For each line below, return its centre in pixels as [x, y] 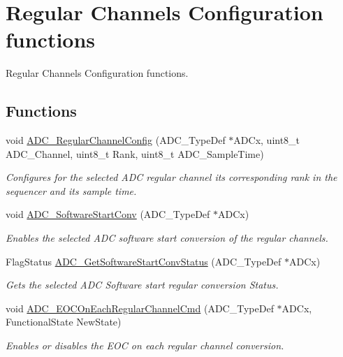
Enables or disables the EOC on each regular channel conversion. [145, 345]
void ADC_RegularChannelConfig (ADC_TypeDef [116, 140]
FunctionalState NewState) [64, 322]
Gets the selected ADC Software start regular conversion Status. [142, 285]
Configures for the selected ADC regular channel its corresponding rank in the [171, 177]
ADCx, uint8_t [267, 140]
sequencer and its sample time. [71, 190]
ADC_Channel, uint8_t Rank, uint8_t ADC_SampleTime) [135, 153]
